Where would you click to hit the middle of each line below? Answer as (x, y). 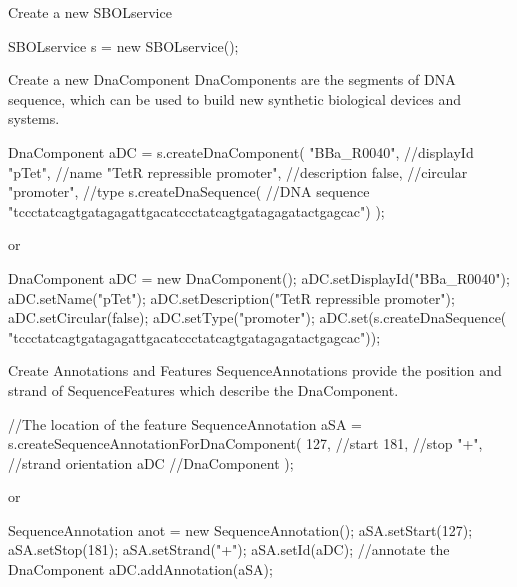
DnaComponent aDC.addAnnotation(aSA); (140, 569)
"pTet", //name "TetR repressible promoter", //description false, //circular (238, 171)
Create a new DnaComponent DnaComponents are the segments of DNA (232, 79)
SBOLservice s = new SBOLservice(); (123, 45)
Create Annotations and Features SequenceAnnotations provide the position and (255, 370)
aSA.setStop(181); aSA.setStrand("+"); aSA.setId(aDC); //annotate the (229, 549)
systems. (34, 118)
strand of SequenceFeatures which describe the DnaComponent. (203, 389)
